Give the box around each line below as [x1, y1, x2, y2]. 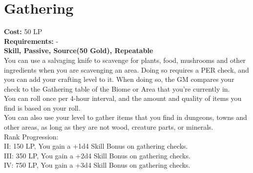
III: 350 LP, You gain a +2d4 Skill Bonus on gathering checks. [4, 150, 190, 160]
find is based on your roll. [4, 102, 81, 113]
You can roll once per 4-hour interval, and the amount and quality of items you [4, 93, 242, 103]
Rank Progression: [4, 131, 59, 141]
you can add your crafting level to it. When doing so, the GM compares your [4, 74, 234, 84]
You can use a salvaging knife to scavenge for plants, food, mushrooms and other [4, 55, 246, 65]
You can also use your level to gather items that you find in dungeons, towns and [4, 112, 247, 122]
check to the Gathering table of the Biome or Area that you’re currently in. [4, 83, 230, 94]
